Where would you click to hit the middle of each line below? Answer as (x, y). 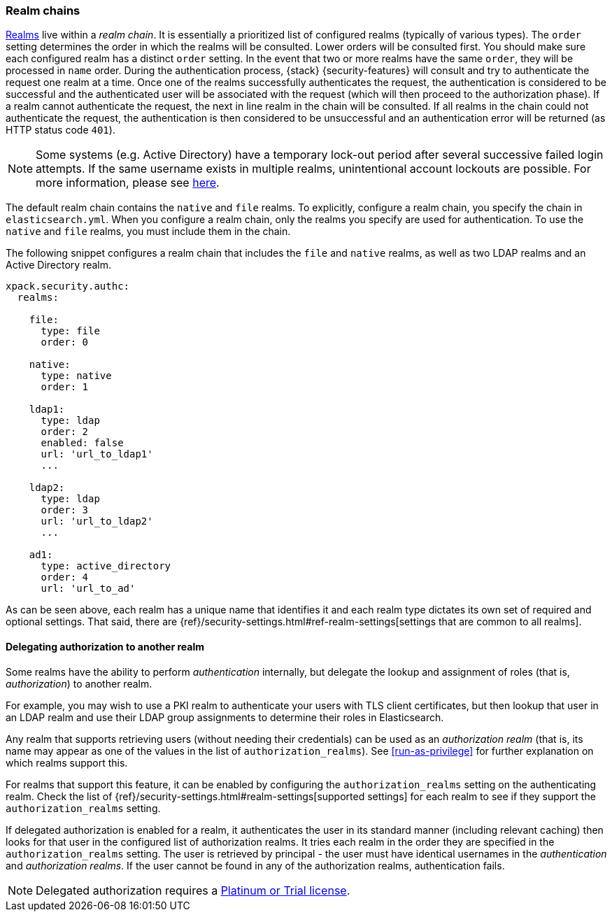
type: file (70, 331)
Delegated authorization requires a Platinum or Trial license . (193, 890)
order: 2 (65, 432)
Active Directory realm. (59, 265)
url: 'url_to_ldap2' (97, 521)
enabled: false (82, 443)
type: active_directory (106, 566)
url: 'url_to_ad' (88, 589)
